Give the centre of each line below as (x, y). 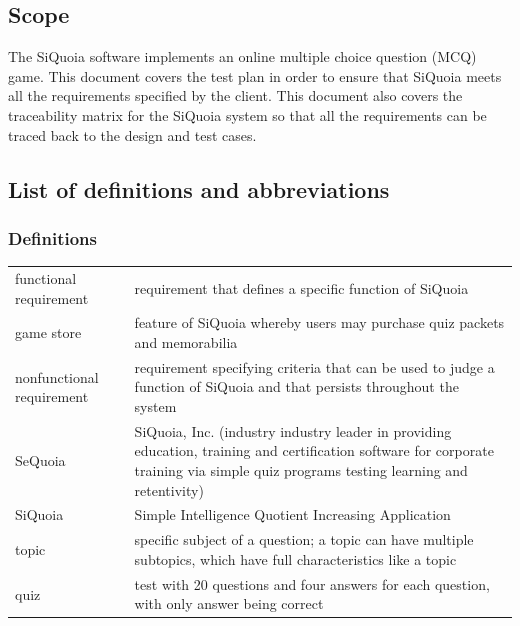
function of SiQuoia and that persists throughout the (296, 386)
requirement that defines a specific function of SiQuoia (301, 287)
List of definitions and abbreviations (199, 188)
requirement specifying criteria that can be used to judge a (314, 366)
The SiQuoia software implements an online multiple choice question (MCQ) (242, 56)
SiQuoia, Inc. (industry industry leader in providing (293, 430)
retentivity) (169, 489)
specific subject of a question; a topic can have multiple (304, 539)
